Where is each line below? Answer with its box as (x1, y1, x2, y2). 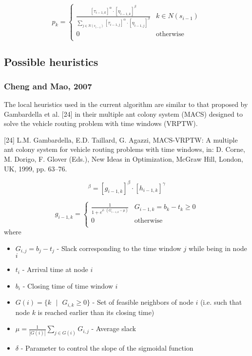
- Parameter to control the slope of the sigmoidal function (20, 343, 194, 353)
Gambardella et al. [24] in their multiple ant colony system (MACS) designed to (4, 108, 243, 119)
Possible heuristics (4, 54, 98, 69)
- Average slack (91, 323, 136, 334)
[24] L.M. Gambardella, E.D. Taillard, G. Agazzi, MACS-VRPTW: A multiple (4, 134, 238, 145)
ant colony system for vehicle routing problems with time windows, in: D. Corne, (4, 144, 245, 154)
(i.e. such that (200, 297, 242, 307)
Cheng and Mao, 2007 (4, 80, 92, 92)
